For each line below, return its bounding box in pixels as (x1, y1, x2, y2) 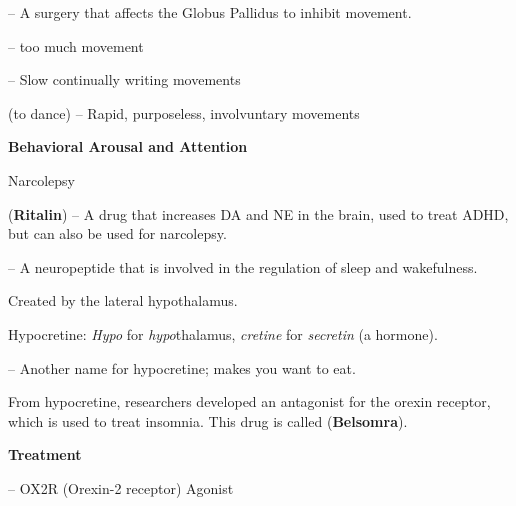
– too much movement (8, 35, 144, 56)
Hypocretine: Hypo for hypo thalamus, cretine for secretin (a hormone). (8, 323, 438, 344)
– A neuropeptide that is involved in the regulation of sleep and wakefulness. (8, 256, 478, 277)
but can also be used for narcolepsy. (8, 223, 227, 244)
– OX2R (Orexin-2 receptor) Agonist (8, 477, 234, 498)
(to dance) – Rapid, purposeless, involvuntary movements (8, 102, 360, 123)
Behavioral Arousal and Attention (8, 136, 248, 157)
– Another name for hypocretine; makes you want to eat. (8, 357, 356, 378)
